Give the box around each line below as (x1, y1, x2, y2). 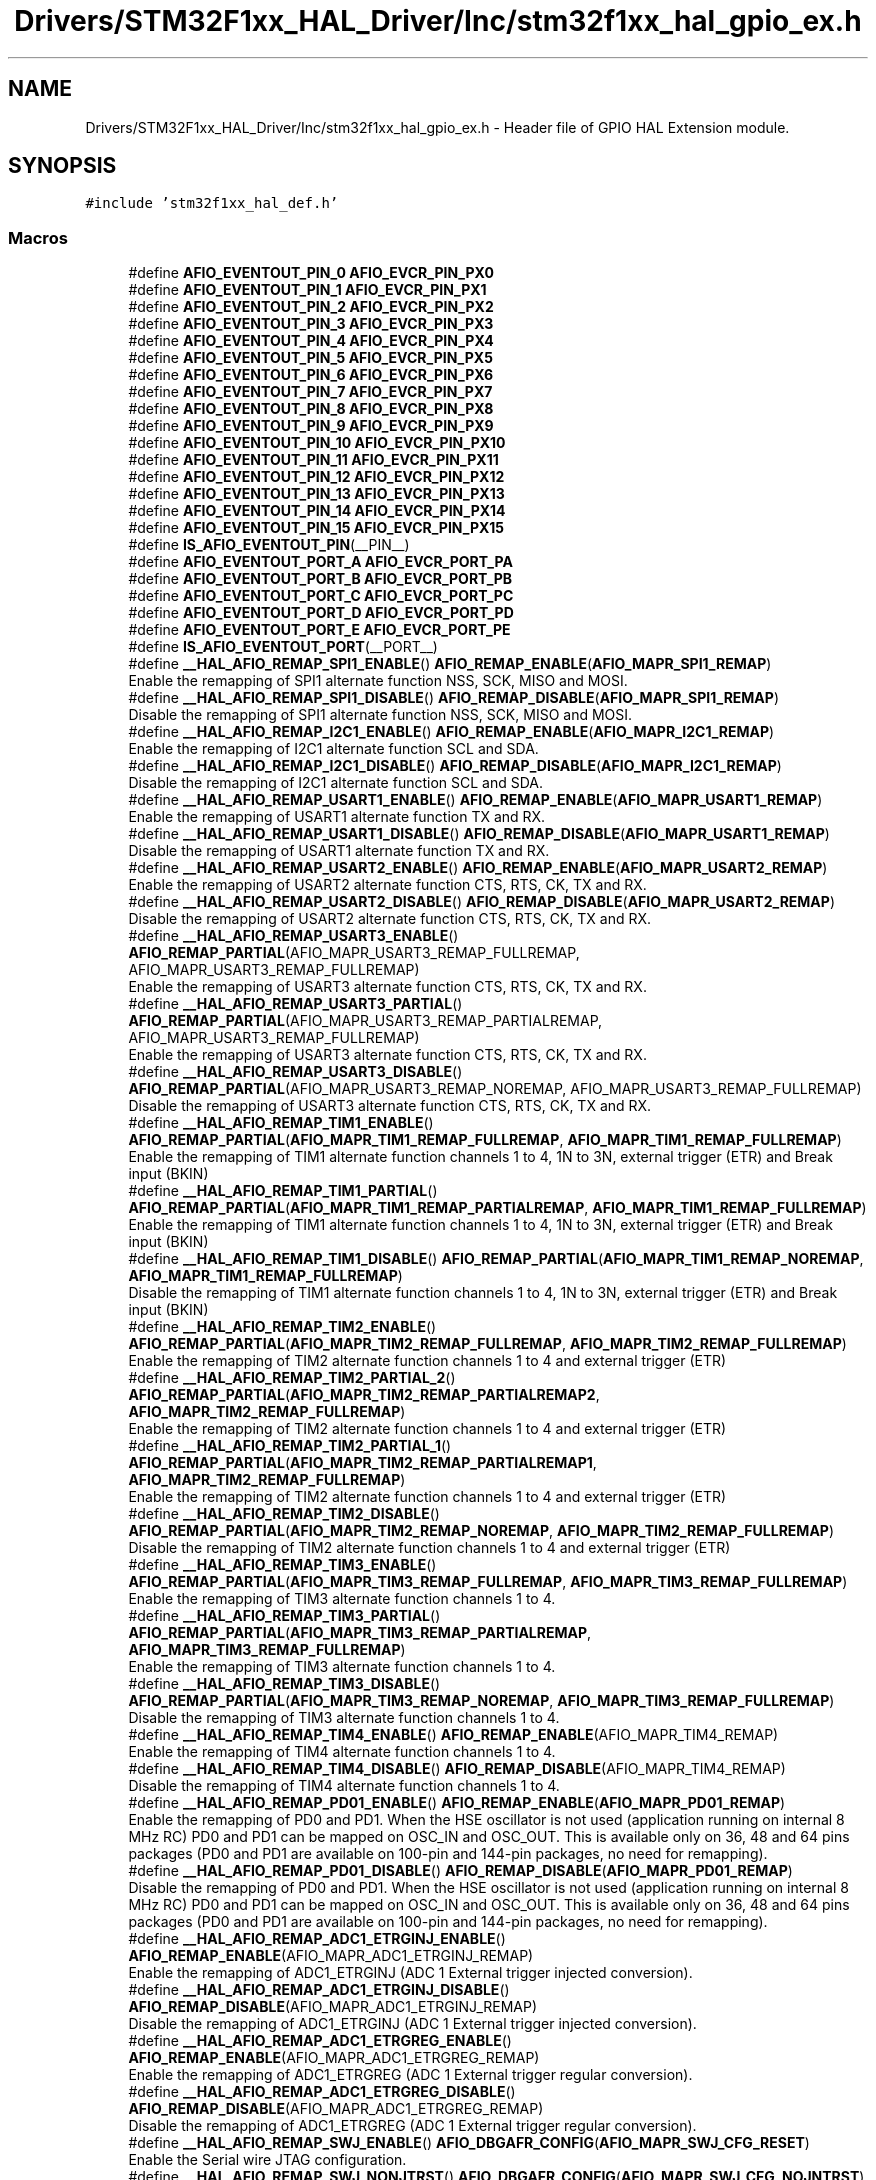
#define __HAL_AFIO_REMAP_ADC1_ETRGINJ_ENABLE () (128, 1930, 506, 1948)
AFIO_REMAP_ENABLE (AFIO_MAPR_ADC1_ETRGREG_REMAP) (128, 2049, 540, 2067)
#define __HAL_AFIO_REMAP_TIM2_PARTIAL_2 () (128, 1369, 456, 1387)
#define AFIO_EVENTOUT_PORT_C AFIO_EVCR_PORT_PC (128, 587, 514, 605)
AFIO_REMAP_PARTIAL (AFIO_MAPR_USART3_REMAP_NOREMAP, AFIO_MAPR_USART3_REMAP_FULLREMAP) (128, 1080, 862, 1098)
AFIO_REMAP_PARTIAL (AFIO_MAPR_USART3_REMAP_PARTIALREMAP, (128, 1012, 603, 1030)
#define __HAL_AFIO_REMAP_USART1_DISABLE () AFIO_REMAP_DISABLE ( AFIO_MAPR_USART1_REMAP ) (128, 825, 830, 843)
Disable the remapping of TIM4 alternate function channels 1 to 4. (128, 1777, 560, 1795)
